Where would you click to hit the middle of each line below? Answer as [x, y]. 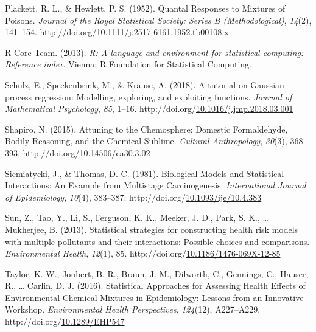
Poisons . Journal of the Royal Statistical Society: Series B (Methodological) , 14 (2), [158, 20]
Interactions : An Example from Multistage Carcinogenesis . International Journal [156, 185]
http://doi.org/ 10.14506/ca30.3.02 [86, 152]
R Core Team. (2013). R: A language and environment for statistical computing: [154, 52]
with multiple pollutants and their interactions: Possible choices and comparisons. [157, 241]
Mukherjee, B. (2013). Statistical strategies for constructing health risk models [152, 229]
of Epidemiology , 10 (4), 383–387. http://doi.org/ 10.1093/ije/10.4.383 [133, 197]
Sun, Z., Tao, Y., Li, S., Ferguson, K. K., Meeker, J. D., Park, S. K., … [137, 217]
